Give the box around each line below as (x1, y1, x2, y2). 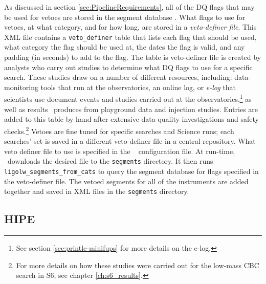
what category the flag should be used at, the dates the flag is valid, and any (4, 41, 245, 52)
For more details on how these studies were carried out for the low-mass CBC (16, 259, 259, 270)
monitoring (4, 81, 38, 92)
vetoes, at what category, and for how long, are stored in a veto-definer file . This (4, 21, 257, 32)
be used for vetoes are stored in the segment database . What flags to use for (4, 11, 246, 22)
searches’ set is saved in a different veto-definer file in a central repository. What (4, 136, 256, 146)
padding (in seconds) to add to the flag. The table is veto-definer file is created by (4, 52, 261, 62)
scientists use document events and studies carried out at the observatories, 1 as (4, 92, 252, 104)
